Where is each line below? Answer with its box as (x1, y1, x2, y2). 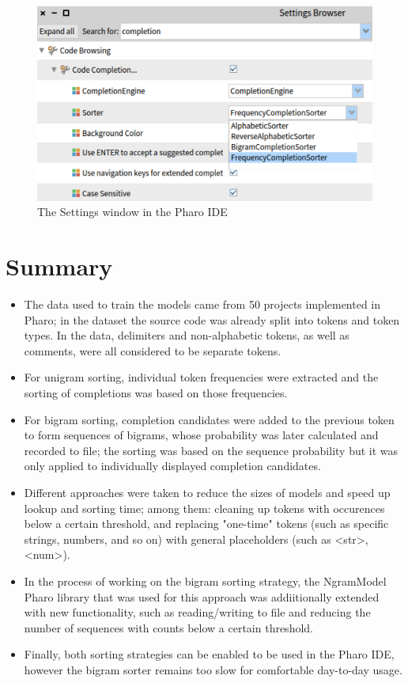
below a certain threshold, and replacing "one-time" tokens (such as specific (24, 515, 389, 532)
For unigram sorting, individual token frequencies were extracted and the (24, 369, 379, 385)
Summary (6, 250, 113, 283)
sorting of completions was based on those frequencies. (24, 385, 288, 400)
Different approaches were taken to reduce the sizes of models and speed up (24, 484, 391, 500)
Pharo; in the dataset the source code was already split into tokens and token (24, 311, 400, 328)
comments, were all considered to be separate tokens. (24, 342, 281, 359)
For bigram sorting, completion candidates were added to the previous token (24, 411, 395, 427)
